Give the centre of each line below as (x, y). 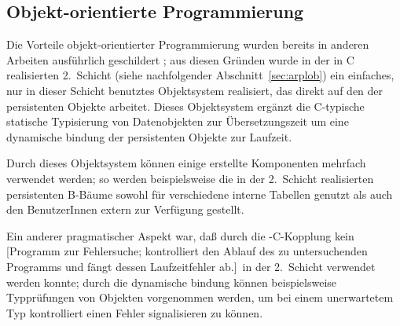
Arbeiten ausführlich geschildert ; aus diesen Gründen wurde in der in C (180, 59)
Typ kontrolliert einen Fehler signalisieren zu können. (135, 312)
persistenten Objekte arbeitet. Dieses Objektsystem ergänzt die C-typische (185, 106)
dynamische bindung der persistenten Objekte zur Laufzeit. (149, 136)
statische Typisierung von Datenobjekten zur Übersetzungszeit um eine (178, 121)
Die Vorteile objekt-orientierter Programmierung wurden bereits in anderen (188, 44)
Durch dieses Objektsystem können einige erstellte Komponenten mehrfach (186, 163)
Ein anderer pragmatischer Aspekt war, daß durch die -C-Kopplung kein (180, 235)
